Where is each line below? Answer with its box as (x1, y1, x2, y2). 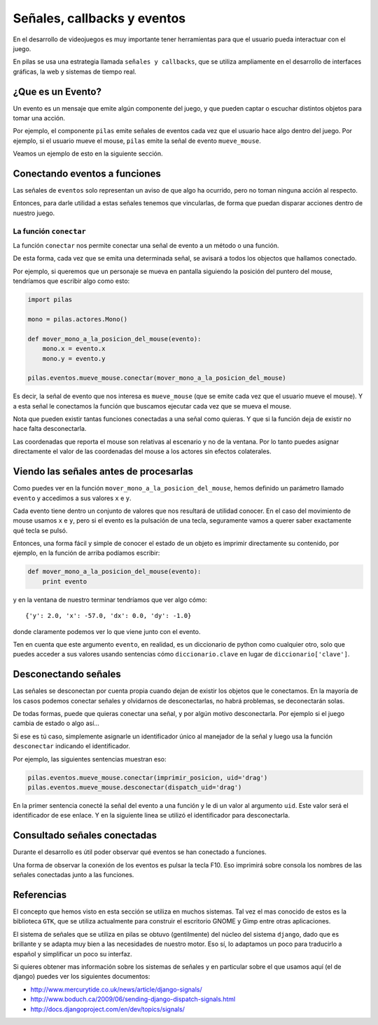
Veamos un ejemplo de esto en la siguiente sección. (13, 149, 164, 158)
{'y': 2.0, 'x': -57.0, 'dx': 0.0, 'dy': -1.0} (25, 612, 192, 620)
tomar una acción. (13, 114, 66, 123)
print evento (42, 577, 87, 585)
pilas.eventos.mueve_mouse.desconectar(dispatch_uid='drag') (27, 783, 242, 792)
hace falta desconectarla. (13, 425, 87, 433)
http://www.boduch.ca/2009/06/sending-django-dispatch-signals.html (30, 995, 236, 1003)
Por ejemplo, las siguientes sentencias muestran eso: (13, 755, 167, 763)
